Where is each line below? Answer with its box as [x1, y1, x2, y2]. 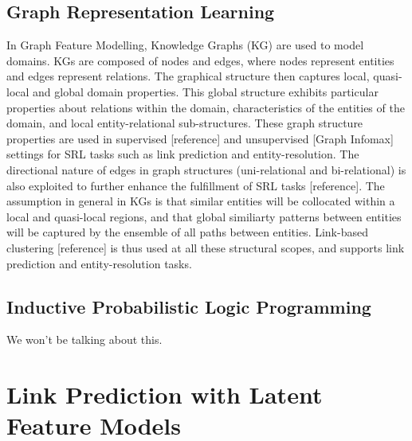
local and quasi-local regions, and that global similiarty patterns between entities [6, 208, 402, 224]
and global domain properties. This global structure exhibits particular [33, 83, 379, 100]
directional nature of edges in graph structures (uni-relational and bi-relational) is [6, 161, 406, 178]
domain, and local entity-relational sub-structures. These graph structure [6, 115, 363, 131]
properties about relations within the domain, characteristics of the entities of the [6, 99, 405, 115]
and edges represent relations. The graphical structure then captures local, [6, 68, 370, 84]
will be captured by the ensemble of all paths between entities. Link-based [6, 224, 368, 240]
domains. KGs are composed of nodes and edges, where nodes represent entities [6, 52, 394, 68]
